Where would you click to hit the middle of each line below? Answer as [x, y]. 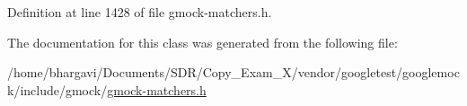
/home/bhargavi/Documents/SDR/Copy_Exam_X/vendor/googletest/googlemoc [233, 72]
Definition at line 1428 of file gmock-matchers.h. [140, 12]
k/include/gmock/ [57, 89]
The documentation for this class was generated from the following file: [203, 42]
